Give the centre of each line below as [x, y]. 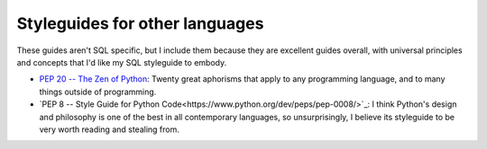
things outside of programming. [98, 92]
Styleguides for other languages [140, 23]
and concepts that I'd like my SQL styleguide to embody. [122, 62]
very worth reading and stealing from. [110, 129]
